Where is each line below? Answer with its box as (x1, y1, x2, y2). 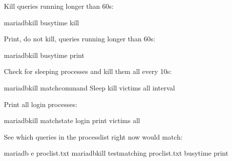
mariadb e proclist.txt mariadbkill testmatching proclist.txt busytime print (4, 148, 229, 158)
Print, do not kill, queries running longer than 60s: (4, 34, 155, 44)
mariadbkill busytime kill (4, 17, 79, 27)
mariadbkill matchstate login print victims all (4, 115, 140, 125)
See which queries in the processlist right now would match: (4, 131, 183, 142)
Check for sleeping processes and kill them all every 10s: (4, 66, 172, 76)
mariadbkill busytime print (4, 50, 84, 60)
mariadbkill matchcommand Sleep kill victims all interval (4, 82, 175, 92)
